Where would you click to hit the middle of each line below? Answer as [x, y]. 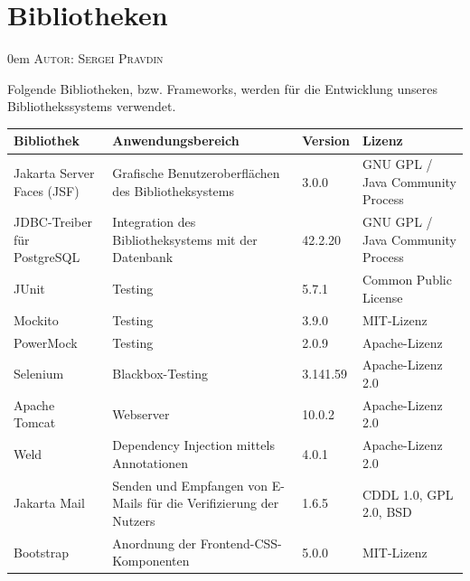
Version [326, 141]
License [382, 297]
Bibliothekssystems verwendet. [92, 106]
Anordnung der [155, 543]
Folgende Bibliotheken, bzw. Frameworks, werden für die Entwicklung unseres [223, 88]
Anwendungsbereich [176, 141]
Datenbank [143, 257]
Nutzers [134, 520]
